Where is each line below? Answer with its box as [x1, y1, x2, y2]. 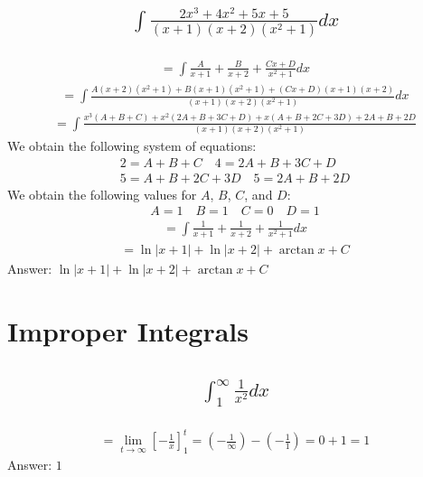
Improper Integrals [7, 312, 249, 349]
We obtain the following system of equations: [7, 136, 257, 155]
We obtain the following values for [7, 184, 197, 203]
